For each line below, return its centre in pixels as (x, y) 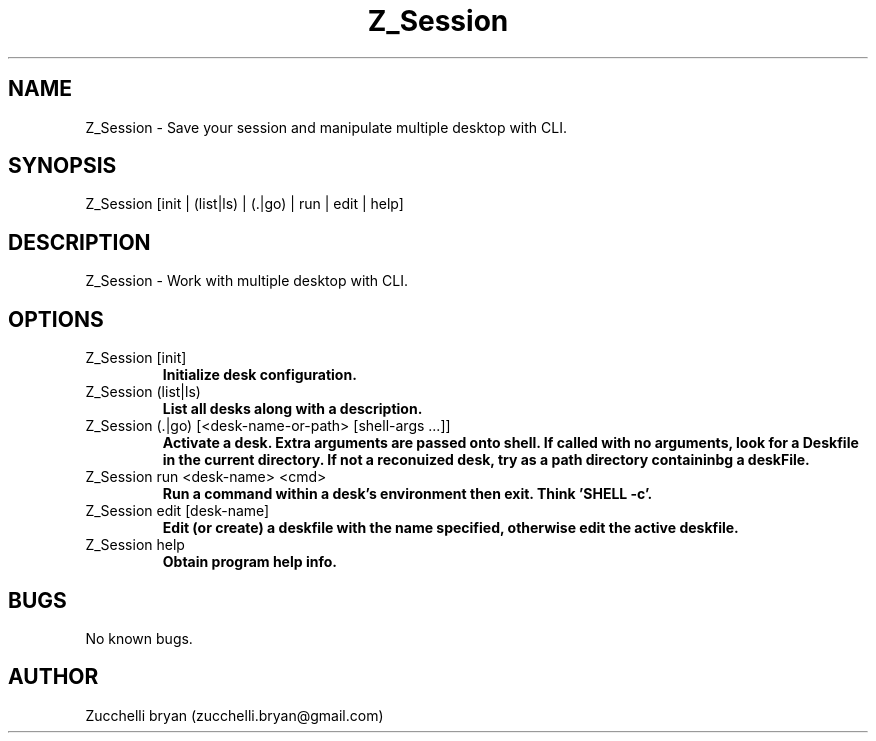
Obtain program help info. (249, 562)
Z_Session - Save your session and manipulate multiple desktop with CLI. (326, 127)
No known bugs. (139, 638)
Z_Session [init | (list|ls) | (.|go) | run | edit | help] (244, 204)
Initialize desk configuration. (259, 375)
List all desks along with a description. (292, 409)
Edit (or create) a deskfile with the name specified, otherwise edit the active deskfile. (450, 528)
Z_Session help (135, 545)
